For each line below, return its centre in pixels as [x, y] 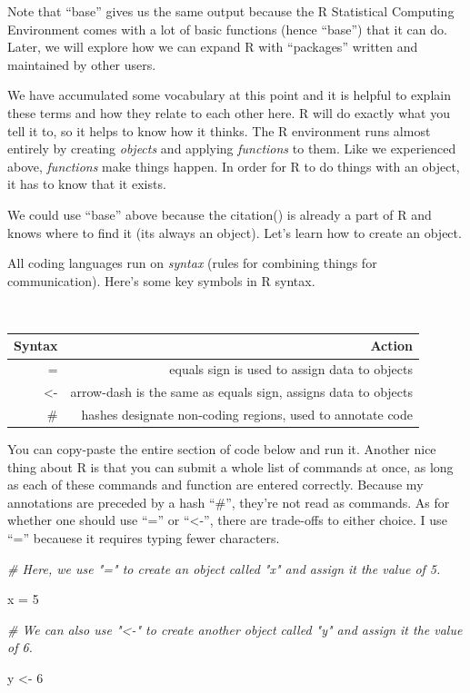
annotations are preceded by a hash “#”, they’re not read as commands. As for [229, 502]
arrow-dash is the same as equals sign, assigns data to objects [241, 392]
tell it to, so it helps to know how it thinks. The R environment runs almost [219, 130]
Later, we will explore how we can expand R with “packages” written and [213, 47]
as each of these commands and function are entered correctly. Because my [215, 485]
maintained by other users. [82, 64]
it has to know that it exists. [87, 184]
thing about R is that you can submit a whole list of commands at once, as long [230, 466]
